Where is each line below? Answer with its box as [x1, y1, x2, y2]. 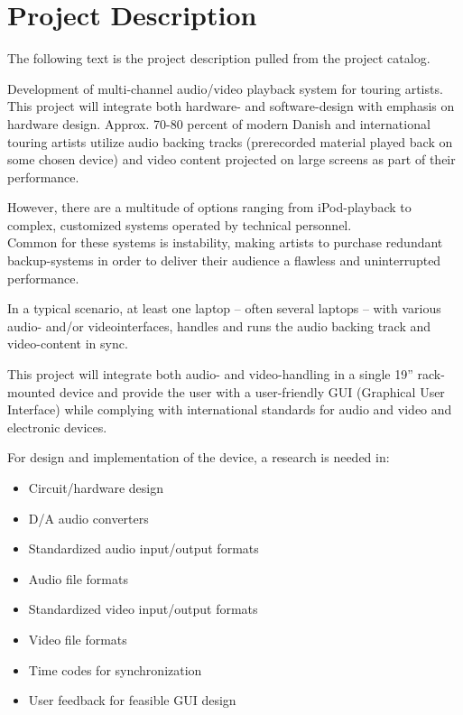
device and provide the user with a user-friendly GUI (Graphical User [59, 382, 445, 401]
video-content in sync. [7, 334, 128, 353]
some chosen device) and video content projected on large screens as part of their [7, 150, 456, 169]
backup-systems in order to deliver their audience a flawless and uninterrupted [7, 251, 441, 270]
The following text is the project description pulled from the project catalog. [7, 49, 431, 68]
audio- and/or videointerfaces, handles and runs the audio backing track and [7, 316, 431, 335]
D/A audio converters [28, 508, 149, 527]
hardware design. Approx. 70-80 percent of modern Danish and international [7, 114, 431, 133]
